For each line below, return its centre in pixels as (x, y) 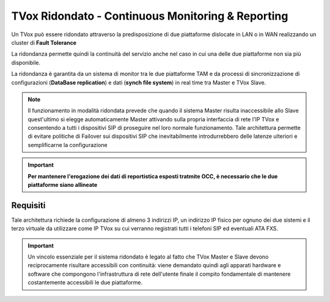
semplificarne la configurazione (68, 145)
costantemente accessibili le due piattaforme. (85, 282)
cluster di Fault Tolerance (44, 42)
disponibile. (26, 62)
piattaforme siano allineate (63, 185)
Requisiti (28, 205)
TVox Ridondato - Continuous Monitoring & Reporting (150, 16)
